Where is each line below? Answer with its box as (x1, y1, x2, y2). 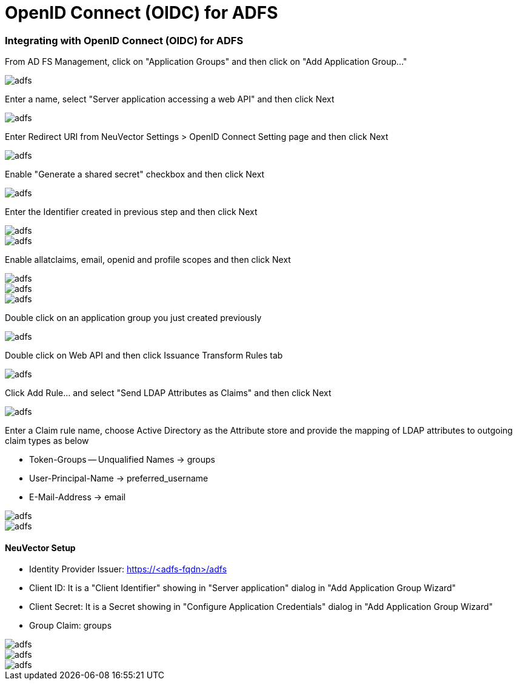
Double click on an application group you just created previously (5, 313, 262, 323)
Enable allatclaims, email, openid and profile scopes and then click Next (5, 254, 291, 265)
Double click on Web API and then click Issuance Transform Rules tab (5, 350, 283, 361)
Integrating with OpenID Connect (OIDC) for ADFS (5, 34, 244, 47)
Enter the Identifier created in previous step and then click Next (5, 207, 258, 217)
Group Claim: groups (29, 620, 112, 631)
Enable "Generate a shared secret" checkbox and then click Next (5, 169, 265, 180)
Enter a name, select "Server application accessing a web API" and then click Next (5, 94, 335, 105)
